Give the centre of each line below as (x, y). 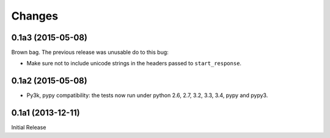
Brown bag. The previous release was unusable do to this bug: (90, 53)
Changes (35, 16)
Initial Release (29, 128)
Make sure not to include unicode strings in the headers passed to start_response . (134, 64)
